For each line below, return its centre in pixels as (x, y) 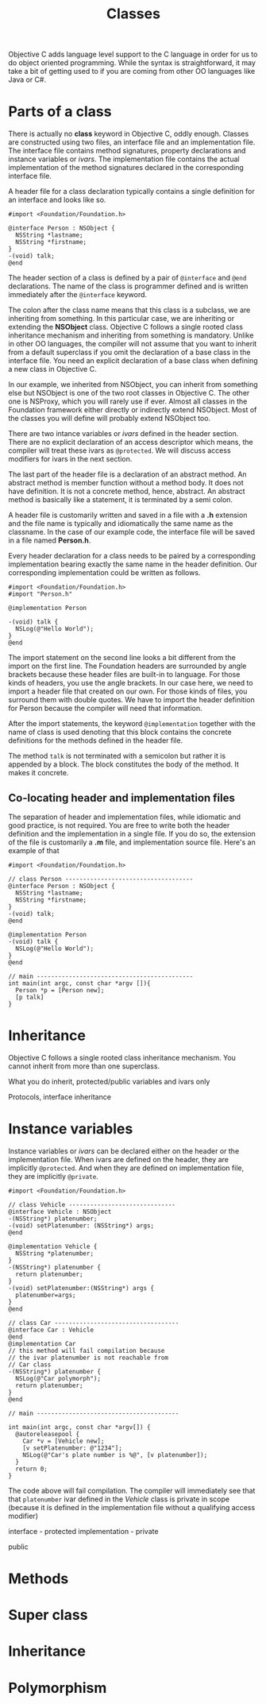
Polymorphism (58, 1688)
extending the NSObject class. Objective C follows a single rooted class (126, 327)
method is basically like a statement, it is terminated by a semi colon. (120, 500)
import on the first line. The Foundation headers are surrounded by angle (127, 666)
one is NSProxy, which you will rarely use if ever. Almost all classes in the (128, 401)
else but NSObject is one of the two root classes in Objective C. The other (129, 393)
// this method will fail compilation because (87, 1350)
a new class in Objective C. (52, 369)
